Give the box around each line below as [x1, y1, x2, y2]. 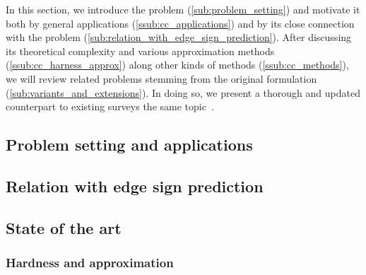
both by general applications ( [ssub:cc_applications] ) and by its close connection [6, 16, 355, 30]
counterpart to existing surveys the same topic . [6, 99, 214, 114]
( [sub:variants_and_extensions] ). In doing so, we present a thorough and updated [6, 85, 360, 100]
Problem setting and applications [6, 134, 253, 156]
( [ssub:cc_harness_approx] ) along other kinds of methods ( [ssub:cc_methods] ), [6, 57, 349, 72]
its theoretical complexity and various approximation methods [6, 43, 275, 58]
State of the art [6, 216, 122, 238]
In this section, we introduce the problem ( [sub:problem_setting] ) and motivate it [6, 2, 360, 16]
